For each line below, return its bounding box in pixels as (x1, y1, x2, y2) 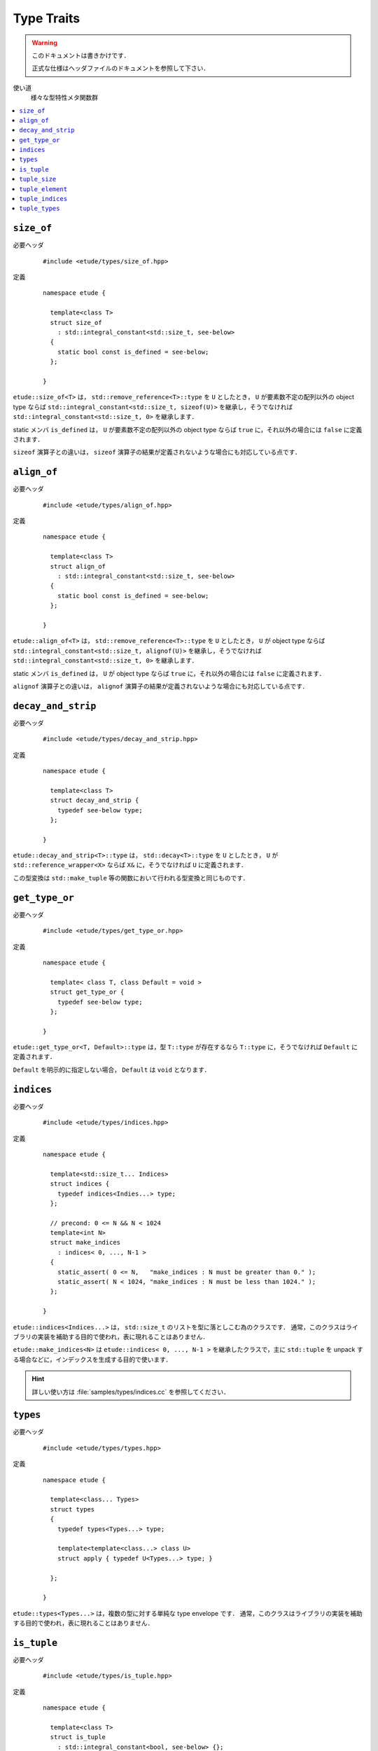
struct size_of (50, 319, 102, 326)
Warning (31, 39, 57, 47)
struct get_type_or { (50, 988, 125, 996)
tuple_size (19, 175, 57, 184)
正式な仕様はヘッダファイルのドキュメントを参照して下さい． (31, 64, 210, 73)
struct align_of (50, 562, 106, 570)
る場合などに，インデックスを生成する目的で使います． (13, 1355, 172, 1364)
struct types (50, 1505, 95, 1513)
